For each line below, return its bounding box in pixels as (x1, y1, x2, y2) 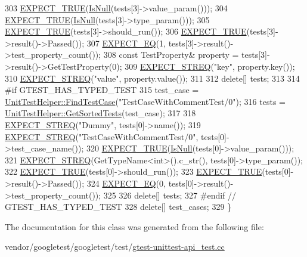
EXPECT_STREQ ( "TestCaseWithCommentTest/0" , (5, 130, 199, 143)
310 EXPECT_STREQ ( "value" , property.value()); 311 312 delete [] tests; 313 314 (5, 72, 300, 84)
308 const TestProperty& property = (103, 48, 239, 61)
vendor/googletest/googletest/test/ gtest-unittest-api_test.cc (5, 240, 225, 253)
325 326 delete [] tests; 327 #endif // (103, 188, 237, 201)
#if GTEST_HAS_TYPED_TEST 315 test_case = (5, 83, 199, 96)
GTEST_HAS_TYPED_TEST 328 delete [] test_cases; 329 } (5, 200, 232, 213)
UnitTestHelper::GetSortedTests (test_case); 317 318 (5, 107, 196, 119)
